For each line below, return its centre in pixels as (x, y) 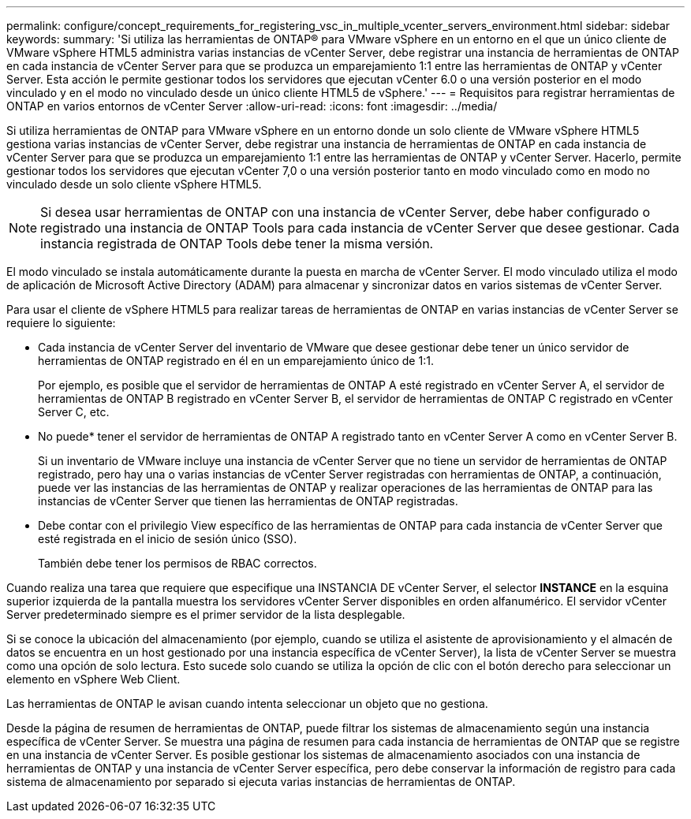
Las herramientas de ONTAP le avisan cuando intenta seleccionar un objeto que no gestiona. (247, 704)
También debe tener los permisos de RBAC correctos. (177, 563)
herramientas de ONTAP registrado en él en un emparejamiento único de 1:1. (236, 361)
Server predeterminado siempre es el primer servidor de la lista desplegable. (206, 614)
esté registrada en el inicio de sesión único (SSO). (168, 539)
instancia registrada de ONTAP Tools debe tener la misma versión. (237, 244)
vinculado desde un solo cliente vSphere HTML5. (134, 184)
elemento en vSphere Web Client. (93, 679)
